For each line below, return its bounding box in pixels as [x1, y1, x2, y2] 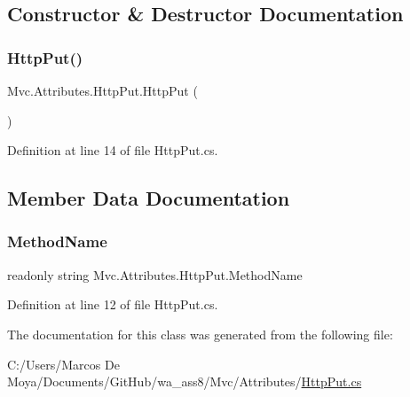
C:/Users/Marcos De [7, 354, 120, 373]
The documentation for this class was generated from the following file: [7, 324, 393, 343]
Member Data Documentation [7, 184, 290, 212]
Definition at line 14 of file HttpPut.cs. [7, 141, 218, 160]
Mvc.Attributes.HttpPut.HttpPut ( [7, 82, 198, 99]
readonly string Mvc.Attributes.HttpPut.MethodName [7, 265, 303, 284]
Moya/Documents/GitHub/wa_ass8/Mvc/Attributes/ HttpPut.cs [7, 372, 362, 391]
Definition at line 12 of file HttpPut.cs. [7, 295, 218, 314]
